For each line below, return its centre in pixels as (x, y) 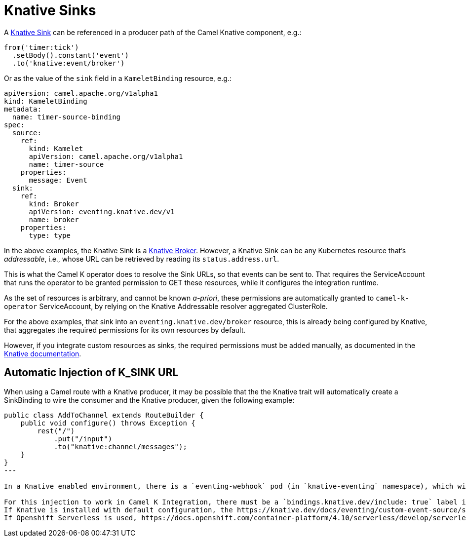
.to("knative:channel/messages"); (120, 446)
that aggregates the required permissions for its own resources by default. (125, 330)
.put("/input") (83, 439)
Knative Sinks (50, 10)
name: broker (54, 219)
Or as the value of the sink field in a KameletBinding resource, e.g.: (118, 78)
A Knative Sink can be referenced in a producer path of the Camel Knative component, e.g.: (153, 32)
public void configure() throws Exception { (108, 423)
